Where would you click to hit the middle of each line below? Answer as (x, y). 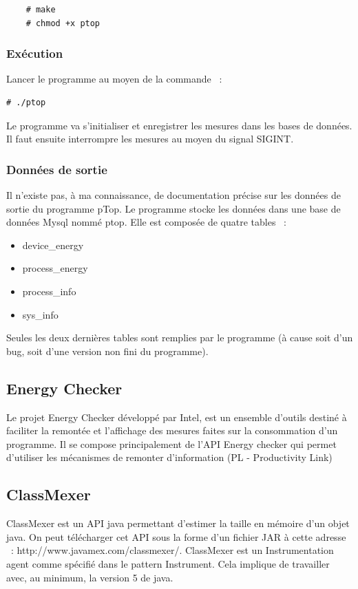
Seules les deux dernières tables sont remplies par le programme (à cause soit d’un (180, 338)
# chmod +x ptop (63, 23)
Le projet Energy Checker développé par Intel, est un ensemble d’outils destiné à (177, 417)
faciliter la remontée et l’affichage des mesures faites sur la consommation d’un (172, 430)
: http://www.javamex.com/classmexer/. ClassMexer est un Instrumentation (172, 550)
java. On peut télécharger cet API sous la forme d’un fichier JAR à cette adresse (176, 536)
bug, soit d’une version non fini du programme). (107, 351)
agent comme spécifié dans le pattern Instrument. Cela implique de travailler (168, 563)
